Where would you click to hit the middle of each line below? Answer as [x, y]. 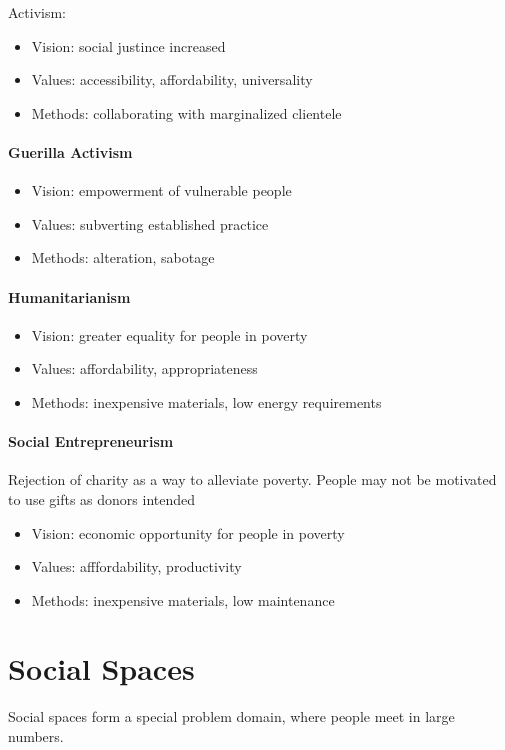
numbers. [36, 736]
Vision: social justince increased [128, 45]
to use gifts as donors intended [102, 498]
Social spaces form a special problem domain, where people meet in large [231, 716]
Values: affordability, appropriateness [144, 368]
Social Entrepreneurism [91, 441]
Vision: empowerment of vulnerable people [161, 190]
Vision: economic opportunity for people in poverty [188, 532]
